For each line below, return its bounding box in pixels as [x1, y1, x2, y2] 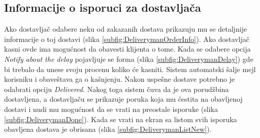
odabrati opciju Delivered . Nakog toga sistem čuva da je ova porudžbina [4, 83, 229, 94]
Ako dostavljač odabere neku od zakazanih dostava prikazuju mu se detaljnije [4, 24, 247, 34]
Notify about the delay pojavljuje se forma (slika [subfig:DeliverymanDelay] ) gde [4, 53, 253, 64]
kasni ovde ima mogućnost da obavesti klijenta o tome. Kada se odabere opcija [4, 43, 251, 54]
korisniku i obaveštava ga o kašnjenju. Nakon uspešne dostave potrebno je [4, 74, 235, 84]
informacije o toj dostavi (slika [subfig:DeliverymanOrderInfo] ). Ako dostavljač [4, 33, 250, 44]
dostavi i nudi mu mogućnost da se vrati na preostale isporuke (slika [4, 103, 218, 114]
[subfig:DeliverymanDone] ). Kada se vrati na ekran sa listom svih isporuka [4, 113, 237, 124]
